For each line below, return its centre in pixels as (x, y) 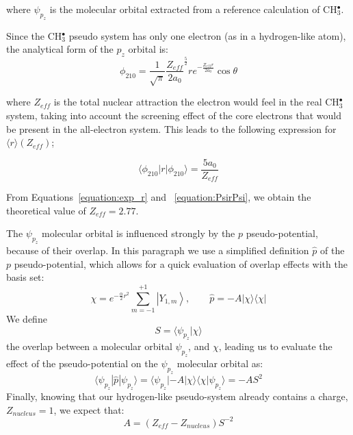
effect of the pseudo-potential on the (82, 363)
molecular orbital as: (220, 363)
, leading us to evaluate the (275, 346)
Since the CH (34, 35)
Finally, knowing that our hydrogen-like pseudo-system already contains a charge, (177, 396)
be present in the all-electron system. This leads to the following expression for (171, 128)
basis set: (25, 277)
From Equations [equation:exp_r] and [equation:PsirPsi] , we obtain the (159, 197)
